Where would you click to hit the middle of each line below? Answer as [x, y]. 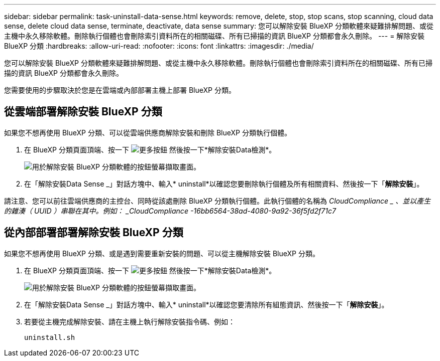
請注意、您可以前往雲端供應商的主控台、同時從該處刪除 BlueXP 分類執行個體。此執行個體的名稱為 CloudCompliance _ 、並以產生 [217, 201]
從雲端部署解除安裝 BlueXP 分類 [83, 112]
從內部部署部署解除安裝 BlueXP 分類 [94, 233]
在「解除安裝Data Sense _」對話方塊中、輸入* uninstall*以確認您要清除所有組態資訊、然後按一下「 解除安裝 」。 [206, 304]
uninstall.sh [50, 337]
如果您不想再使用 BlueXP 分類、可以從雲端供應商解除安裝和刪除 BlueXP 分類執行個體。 [148, 132]
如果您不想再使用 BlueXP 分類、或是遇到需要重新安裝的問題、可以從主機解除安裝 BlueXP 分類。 [162, 253]
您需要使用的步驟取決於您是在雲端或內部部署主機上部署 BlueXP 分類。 [120, 90]
